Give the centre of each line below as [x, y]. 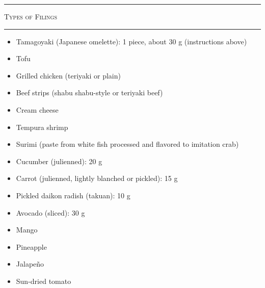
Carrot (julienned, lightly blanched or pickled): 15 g [97, 178]
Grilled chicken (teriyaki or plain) [68, 75]
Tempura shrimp [42, 127]
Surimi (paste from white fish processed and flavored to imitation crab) [127, 144]
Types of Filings [31, 16]
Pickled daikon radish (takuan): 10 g [73, 195]
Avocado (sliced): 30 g [50, 212]
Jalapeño [30, 264]
